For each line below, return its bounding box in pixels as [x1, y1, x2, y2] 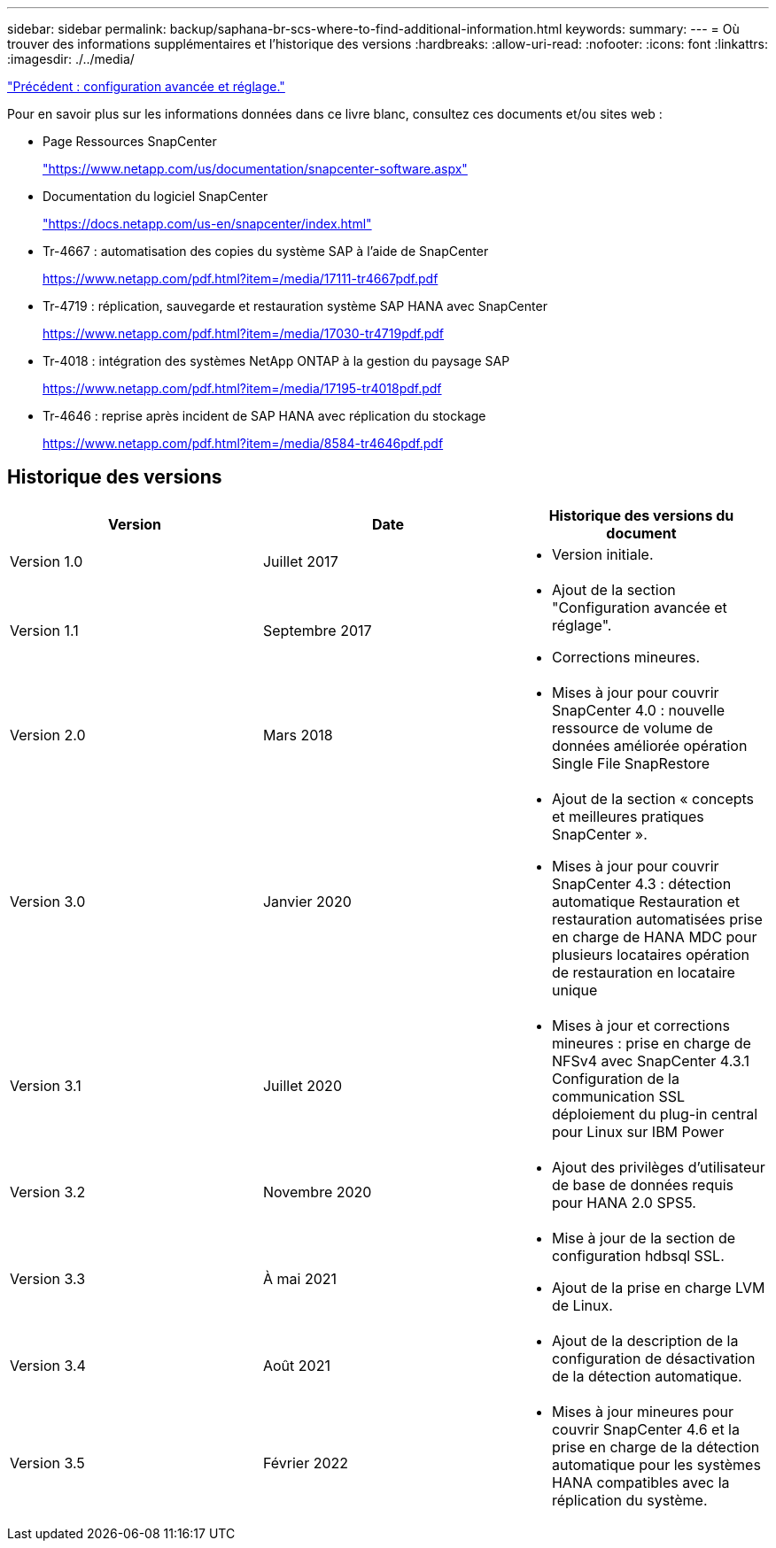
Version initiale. [551, 545, 654, 563]
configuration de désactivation [551, 1349, 756, 1367]
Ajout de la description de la [551, 1331, 739, 1350]
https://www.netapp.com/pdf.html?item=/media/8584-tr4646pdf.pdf [43, 436, 444, 451]
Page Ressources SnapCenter [43, 134, 217, 149]
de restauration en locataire [551, 963, 735, 981]
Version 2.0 [10, 725, 86, 744]
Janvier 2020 [262, 892, 352, 910]
